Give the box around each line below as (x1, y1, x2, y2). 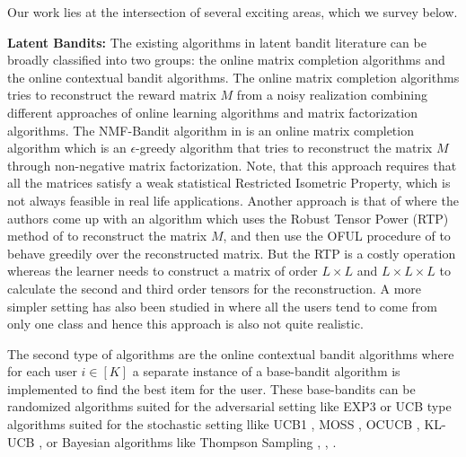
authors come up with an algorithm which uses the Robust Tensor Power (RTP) (7, 208, 449, 227)
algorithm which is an (7, 138, 127, 157)
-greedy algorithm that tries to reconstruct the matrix (136, 138, 433, 157)
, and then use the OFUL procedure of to (223, 226, 451, 245)
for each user (7, 362, 77, 381)
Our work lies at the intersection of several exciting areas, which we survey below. (7, 3, 458, 21)
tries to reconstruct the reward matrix (7, 85, 216, 104)
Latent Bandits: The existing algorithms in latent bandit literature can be (7, 32, 426, 51)
